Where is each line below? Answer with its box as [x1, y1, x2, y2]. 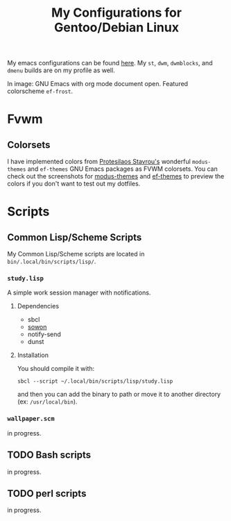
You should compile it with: [17, 365, 95, 373]
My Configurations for [51, 5, 182, 21]
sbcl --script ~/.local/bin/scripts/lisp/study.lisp [17, 378, 173, 385]
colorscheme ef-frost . [7, 87, 73, 95]
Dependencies [17, 302, 60, 311]
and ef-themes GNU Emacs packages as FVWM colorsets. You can [27, 165, 218, 173]
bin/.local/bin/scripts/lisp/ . [7, 257, 96, 265]
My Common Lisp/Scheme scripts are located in [7, 250, 145, 258]
